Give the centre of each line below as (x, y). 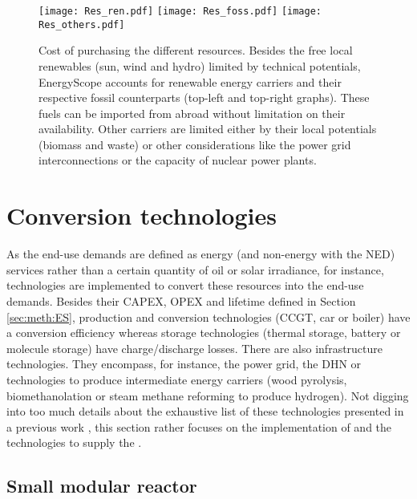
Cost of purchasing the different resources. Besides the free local (196, 50)
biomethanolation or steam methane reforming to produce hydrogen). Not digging (208, 395)
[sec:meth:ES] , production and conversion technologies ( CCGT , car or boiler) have (208, 316)
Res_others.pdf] (82, 24)
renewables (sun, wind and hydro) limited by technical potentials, (200, 65)
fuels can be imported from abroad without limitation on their (192, 113)
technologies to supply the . (74, 442)
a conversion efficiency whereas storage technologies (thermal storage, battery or (204, 333)
